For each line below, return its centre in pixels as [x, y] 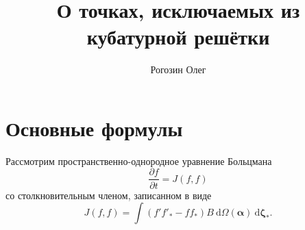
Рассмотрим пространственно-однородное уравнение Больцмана [139, 161]
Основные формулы [94, 128]
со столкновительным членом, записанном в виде [109, 195]
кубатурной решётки [178, 37]
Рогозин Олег [178, 69]
